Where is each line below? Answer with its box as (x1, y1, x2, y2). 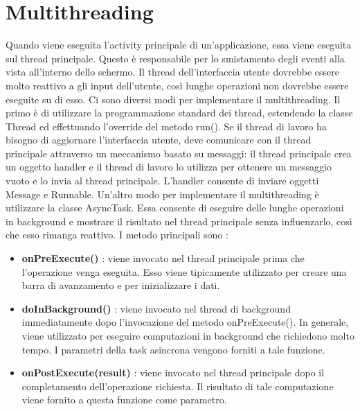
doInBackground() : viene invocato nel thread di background (21, 301, 291, 315)
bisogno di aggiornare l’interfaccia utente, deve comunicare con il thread (6, 132, 312, 147)
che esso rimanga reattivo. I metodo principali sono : (6, 227, 228, 242)
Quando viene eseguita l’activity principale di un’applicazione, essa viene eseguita (6, 37, 352, 52)
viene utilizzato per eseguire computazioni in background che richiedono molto (21, 329, 354, 342)
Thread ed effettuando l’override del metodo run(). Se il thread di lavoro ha (6, 119, 327, 133)
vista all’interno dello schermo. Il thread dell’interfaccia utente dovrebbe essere (6, 64, 339, 79)
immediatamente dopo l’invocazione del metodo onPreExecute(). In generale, (21, 315, 349, 329)
